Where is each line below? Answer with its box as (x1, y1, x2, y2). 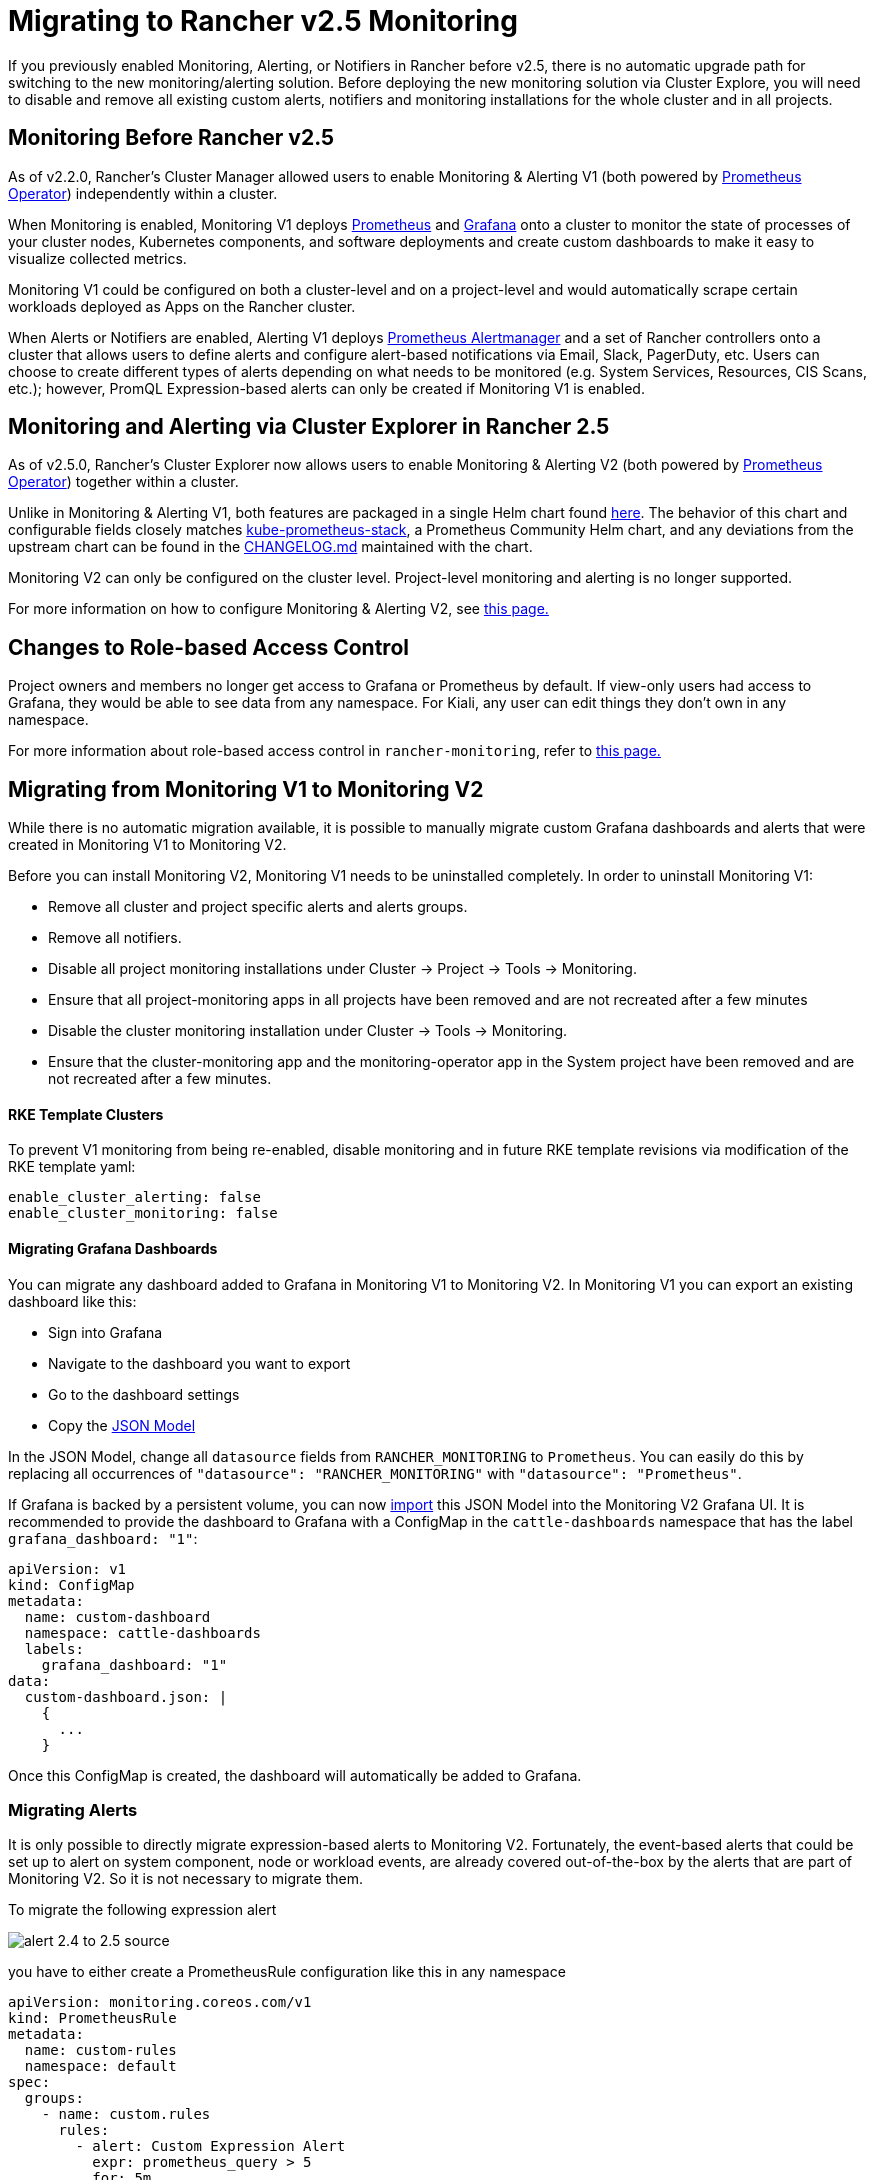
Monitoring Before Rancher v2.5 (8, 125, 335, 151)
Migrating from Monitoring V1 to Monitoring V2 (8, 776, 484, 802)
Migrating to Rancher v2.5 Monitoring (8, 4, 518, 38)
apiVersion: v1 (8, 1560, 127, 1577)
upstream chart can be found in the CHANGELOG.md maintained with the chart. (8, 538, 533, 556)
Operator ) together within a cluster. (8, 473, 239, 491)
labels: (24, 1640, 84, 1657)
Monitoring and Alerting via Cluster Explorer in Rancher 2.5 (8, 414, 610, 440)
